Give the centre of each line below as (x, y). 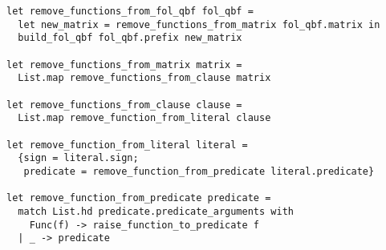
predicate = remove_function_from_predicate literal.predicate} (199, 171)
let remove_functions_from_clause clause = (124, 105)
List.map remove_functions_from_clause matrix (144, 78)
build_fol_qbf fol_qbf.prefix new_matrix (130, 38)
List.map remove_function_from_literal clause (144, 118)
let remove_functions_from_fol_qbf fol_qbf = (130, 11)
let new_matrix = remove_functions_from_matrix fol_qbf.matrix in (199, 24)
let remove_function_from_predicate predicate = (139, 198)
